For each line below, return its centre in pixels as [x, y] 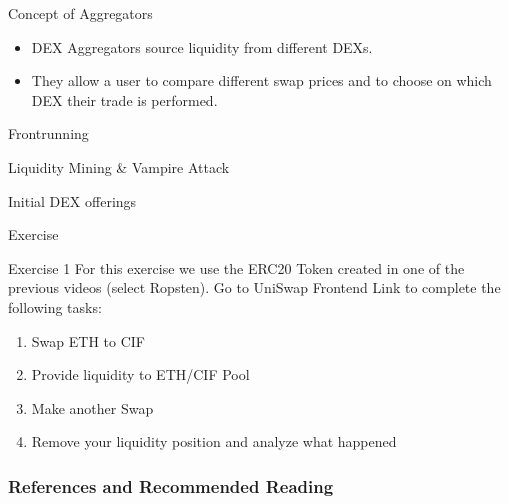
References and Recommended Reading [171, 485]
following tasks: [55, 306]
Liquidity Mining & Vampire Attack [119, 166]
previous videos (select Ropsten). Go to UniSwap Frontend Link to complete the [254, 287]
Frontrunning [48, 133]
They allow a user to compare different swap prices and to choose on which [261, 80]
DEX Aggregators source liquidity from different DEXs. [202, 46]
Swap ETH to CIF [88, 340]
